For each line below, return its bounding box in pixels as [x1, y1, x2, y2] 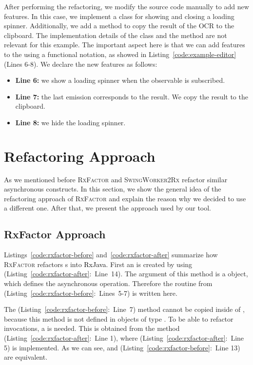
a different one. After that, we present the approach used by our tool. [4, 203, 212, 213]
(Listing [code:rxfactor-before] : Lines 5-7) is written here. [4, 288, 177, 298]
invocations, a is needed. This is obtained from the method [4, 323, 180, 333]
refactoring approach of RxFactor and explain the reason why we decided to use [4, 193, 246, 203]
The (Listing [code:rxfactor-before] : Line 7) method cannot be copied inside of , [4, 304, 245, 314]
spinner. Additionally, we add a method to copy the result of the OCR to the [4, 20, 234, 31]
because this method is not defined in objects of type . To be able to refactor [4, 313, 234, 324]
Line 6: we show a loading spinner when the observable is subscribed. [15, 75, 225, 85]
